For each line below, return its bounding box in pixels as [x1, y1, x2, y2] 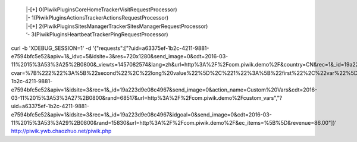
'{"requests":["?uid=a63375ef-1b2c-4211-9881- [92, 45, 209, 52]
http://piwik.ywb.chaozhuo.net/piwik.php [11, 128, 112, 135]
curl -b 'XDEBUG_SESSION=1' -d [11, 45, 92, 52]
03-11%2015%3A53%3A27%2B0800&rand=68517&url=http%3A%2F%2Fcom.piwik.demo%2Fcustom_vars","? [11, 94, 283, 101]
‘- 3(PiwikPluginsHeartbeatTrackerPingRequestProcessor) [26, 31, 168, 38]
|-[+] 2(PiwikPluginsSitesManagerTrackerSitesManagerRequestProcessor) [26, 23, 208, 30]
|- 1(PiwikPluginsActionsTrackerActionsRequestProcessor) [26, 14, 169, 21]
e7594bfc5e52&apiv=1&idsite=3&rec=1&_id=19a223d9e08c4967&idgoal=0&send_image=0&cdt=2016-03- [11, 111, 272, 118]
